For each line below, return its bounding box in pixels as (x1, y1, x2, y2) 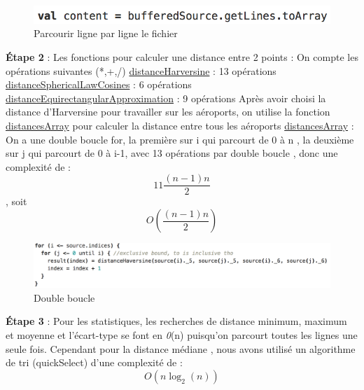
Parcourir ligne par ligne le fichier (34, 26, 178, 41)
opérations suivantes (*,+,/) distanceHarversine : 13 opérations (6, 63, 276, 78)
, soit (6, 194, 27, 209)
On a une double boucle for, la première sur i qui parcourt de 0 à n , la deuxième (6, 132, 354, 146)
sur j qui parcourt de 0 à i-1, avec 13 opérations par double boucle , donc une (6, 146, 338, 160)
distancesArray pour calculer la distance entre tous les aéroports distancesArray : (6, 118, 354, 132)
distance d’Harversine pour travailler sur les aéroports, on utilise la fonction (6, 104, 330, 119)
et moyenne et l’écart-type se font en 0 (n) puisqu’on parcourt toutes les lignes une (6, 327, 358, 342)
